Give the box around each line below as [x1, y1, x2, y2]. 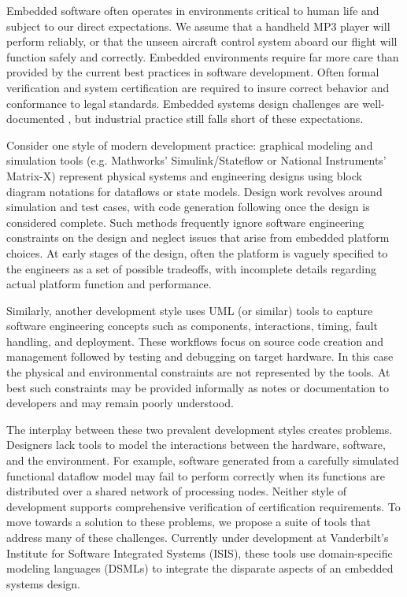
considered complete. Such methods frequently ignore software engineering [6, 213, 364, 230]
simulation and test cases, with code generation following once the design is [6, 198, 370, 215]
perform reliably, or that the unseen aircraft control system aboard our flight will [6, 33, 398, 50]
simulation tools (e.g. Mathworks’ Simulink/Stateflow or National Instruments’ [6, 152, 387, 169]
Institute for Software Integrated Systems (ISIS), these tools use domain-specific [6, 544, 393, 561]
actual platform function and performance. [6, 276, 212, 292]
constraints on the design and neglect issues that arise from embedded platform [6, 229, 390, 246]
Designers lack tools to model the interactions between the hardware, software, [6, 436, 386, 453]
